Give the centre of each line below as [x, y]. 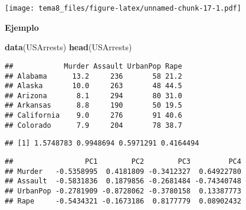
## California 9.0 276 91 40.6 [94, 116]
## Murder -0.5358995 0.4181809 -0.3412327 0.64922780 [123, 171]
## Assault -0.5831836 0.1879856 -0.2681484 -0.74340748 [123, 181]
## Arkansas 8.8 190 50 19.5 [94, 106]
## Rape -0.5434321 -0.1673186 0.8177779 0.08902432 [123, 201]
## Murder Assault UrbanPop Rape [94, 66]
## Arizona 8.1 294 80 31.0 [94, 96]
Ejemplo [22, 27]
